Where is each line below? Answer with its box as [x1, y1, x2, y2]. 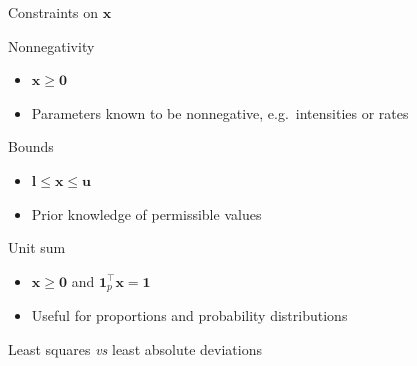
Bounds [8, 136, 54, 157]
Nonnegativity [8, 35, 95, 56]
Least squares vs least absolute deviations [8, 338, 262, 359]
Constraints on [8, 2, 99, 22]
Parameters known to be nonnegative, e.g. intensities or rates [31, 102, 409, 123]
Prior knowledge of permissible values [31, 203, 262, 224]
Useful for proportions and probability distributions [31, 305, 348, 326]
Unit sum [8, 237, 66, 258]
